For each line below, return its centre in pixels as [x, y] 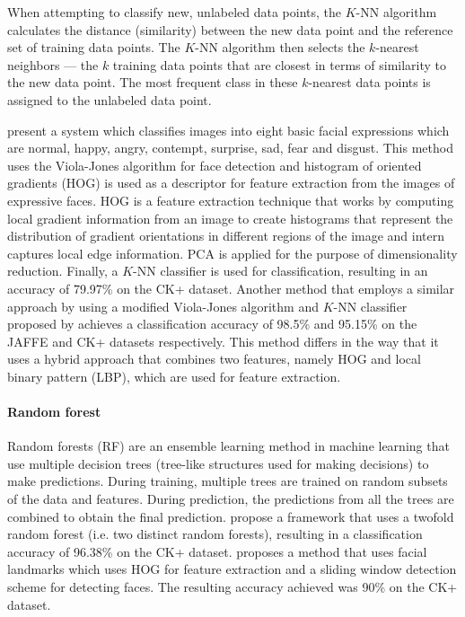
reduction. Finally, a [63, 271]
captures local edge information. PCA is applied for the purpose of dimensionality [232, 253]
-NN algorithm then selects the [280, 47]
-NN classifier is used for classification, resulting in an [281, 271]
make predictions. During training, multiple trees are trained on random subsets [228, 481]
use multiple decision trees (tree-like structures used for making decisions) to [218, 463]
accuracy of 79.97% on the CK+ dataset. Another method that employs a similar [231, 288]
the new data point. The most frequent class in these [153, 82]
